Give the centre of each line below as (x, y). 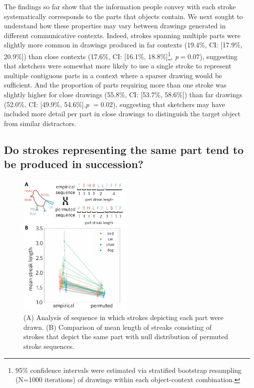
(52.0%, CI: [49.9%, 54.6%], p (47, 104)
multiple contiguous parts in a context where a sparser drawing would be (113, 75)
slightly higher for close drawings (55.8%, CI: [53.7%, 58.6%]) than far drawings (123, 94)
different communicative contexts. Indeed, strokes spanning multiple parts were (122, 35)
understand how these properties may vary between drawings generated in (115, 26)
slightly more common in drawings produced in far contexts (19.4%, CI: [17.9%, (123, 45)
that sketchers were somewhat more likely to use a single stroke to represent (118, 66)
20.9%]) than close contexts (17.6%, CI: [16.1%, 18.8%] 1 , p (91, 55)
